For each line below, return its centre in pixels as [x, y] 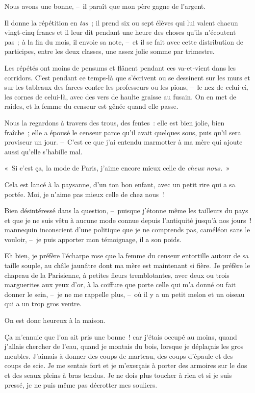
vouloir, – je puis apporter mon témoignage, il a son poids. [93, 239]
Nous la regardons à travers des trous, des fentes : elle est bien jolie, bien [115, 122]
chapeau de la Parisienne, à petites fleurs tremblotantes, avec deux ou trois [117, 275]
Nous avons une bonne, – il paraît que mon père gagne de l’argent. [105, 6]
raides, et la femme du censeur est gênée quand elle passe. [91, 106]
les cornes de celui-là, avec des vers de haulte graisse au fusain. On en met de [120, 96]
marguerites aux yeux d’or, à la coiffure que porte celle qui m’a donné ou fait [120, 284]
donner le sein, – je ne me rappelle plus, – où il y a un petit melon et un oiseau [125, 294]
